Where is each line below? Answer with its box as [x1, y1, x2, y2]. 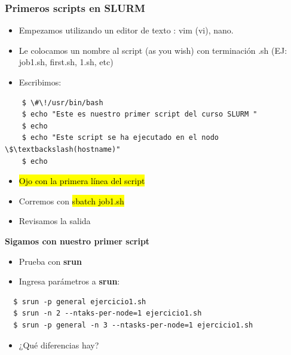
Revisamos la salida [19, 215, 91, 227]
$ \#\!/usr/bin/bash [22, 98, 103, 107]
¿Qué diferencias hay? [19, 338, 99, 351]
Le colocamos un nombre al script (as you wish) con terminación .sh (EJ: [19, 44, 287, 56]
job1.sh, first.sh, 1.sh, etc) [19, 56, 114, 68]
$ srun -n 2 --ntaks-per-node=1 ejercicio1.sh [13, 309, 202, 318]
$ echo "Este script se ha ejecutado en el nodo [22, 133, 219, 142]
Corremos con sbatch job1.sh [19, 194, 124, 207]
